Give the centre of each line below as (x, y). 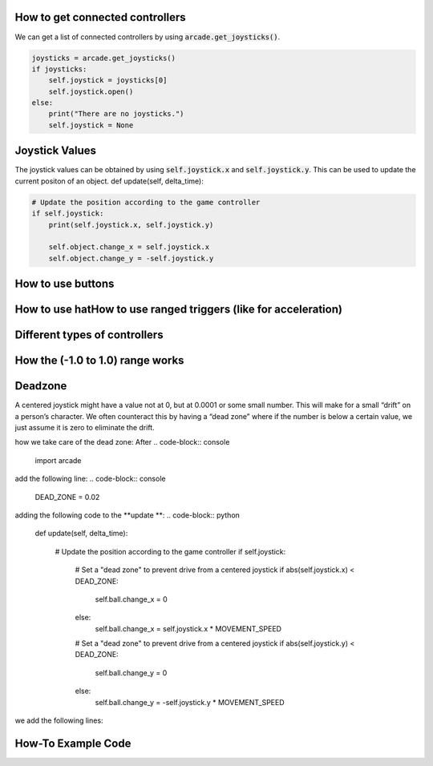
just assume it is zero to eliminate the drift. (85, 428)
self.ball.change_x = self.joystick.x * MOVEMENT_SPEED (188, 628)
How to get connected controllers (100, 17)
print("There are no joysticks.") (116, 114)
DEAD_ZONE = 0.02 (67, 497)
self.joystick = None (91, 125)
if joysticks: (59, 69)
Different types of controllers (89, 335)
